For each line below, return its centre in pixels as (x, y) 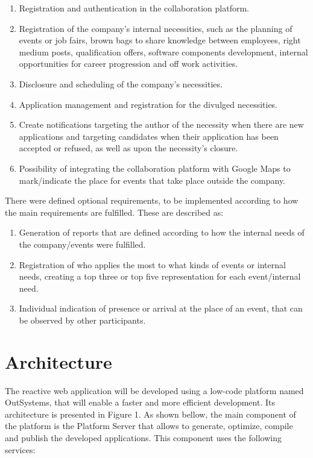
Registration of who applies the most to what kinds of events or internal (152, 264)
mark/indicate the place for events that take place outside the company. (152, 180)
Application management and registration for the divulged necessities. (148, 104)
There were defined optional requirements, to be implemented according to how (152, 200)
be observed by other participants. (82, 320)
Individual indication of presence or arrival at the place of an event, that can (161, 308)
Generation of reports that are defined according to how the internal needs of (162, 232)
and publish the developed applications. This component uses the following (143, 437)
